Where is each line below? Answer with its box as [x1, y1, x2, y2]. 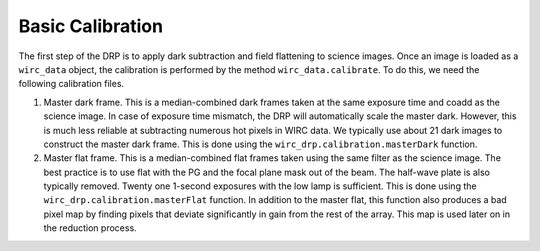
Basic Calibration [18, 15, 164, 37]
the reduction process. [43, 222, 137, 234]
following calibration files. [18, 78, 125, 90]
